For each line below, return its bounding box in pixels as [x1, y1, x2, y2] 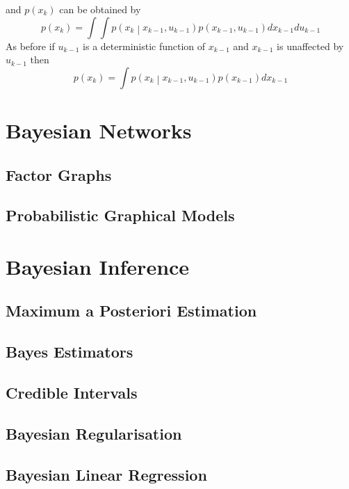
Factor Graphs [6, 163, 112, 185]
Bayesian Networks [6, 115, 192, 144]
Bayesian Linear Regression [6, 463, 207, 485]
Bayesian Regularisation [6, 422, 182, 444]
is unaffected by [277, 38, 344, 53]
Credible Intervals [6, 382, 138, 403]
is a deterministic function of [83, 38, 206, 53]
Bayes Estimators [6, 341, 133, 362]
